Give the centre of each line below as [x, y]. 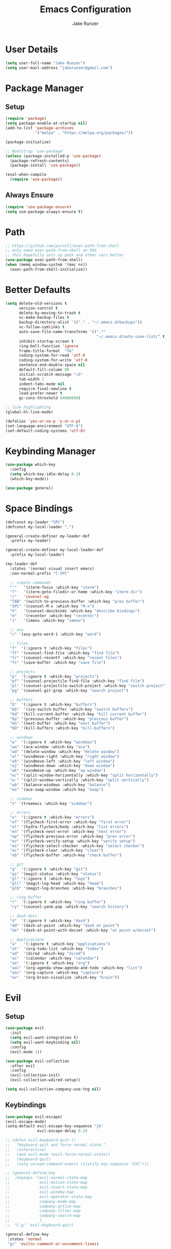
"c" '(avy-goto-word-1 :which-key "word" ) [55, 634]
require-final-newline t [45, 389]
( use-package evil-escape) [34, 1117]
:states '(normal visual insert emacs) [52, 568]
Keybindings [26, 1105]
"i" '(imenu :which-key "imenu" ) [48, 620]
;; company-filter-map [43, 1211]
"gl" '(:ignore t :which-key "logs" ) [50, 879]
